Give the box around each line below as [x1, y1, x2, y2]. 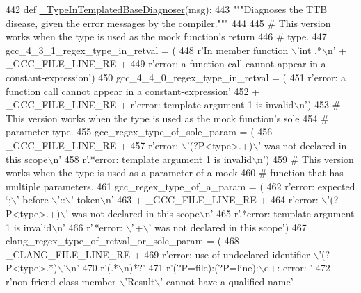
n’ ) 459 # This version [257, 151, 354, 166]
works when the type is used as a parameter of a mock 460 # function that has [6, 165, 344, 180]
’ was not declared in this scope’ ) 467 [148, 219, 307, 234]
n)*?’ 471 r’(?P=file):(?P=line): [124, 260, 259, 275]
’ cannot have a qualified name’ [160, 274, 294, 288]
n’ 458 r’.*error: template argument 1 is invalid [53, 151, 252, 166]
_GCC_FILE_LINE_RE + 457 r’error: [6, 137, 179, 152]
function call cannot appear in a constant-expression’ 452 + [6, 83, 260, 98]
